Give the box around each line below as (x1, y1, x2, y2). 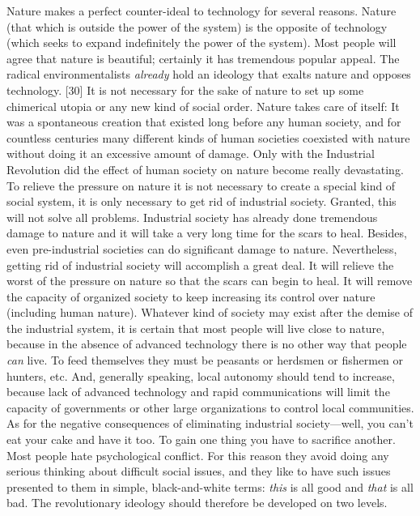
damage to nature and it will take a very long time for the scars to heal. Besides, (6, 224, 407, 241)
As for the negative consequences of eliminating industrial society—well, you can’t (6, 415, 414, 432)
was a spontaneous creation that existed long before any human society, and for (6, 113, 401, 130)
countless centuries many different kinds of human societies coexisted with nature (6, 129, 410, 146)
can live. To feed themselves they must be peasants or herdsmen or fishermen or (6, 352, 404, 369)
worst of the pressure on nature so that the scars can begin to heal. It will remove (6, 272, 413, 289)
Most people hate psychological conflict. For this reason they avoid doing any (6, 446, 389, 463)
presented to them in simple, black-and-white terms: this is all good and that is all (6, 478, 414, 495)
